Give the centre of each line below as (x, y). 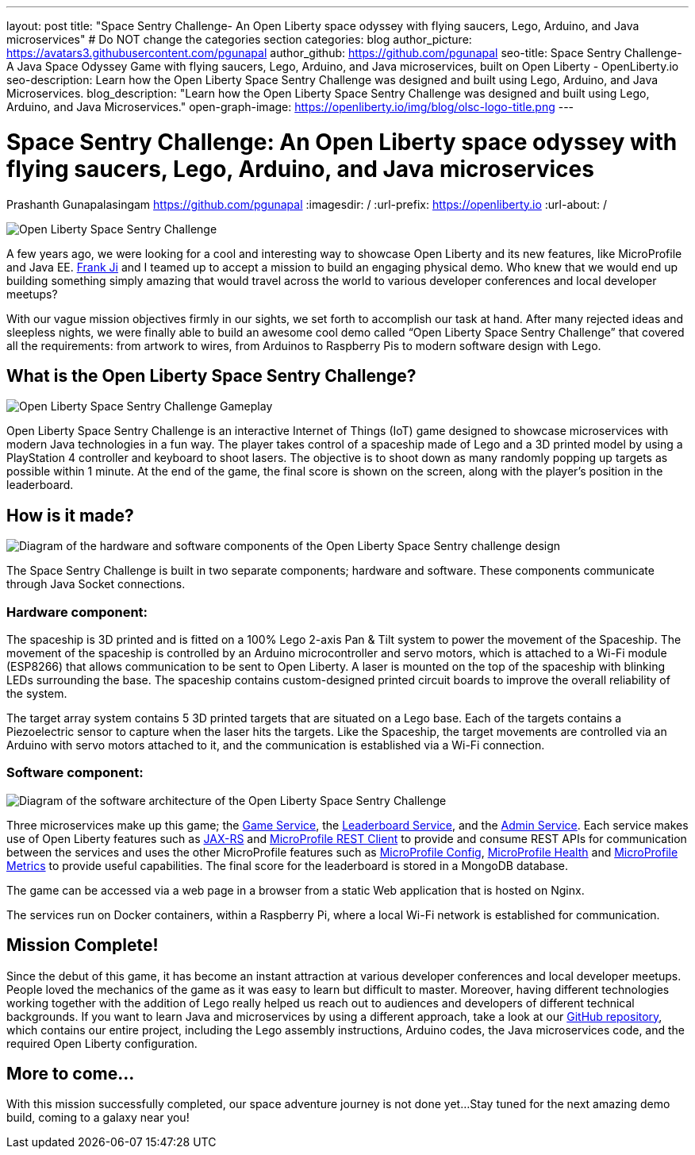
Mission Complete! (83, 945)
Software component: (75, 773)
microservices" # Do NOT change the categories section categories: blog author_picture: (239, 39)
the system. (37, 693)
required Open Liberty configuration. (102, 1043)
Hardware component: (77, 612)
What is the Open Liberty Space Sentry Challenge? (211, 375)
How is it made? (70, 515)
